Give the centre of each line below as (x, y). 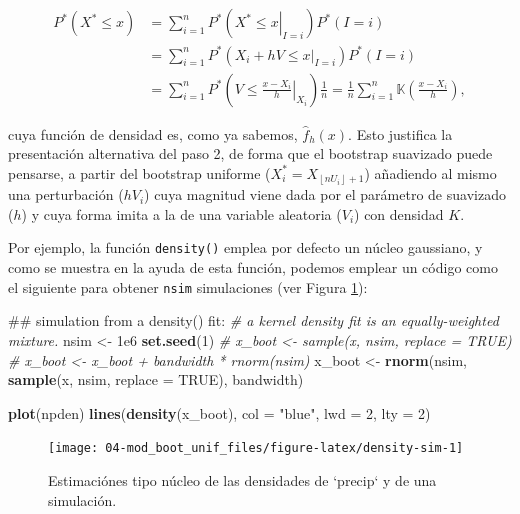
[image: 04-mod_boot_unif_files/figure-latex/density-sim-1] (256, 448)
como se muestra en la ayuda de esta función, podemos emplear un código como (253, 267)
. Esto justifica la (400, 133)
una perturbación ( (66, 194)
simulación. (82, 499)
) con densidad (399, 213)
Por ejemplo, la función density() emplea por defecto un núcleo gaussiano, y (245, 247)
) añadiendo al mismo (430, 172)
